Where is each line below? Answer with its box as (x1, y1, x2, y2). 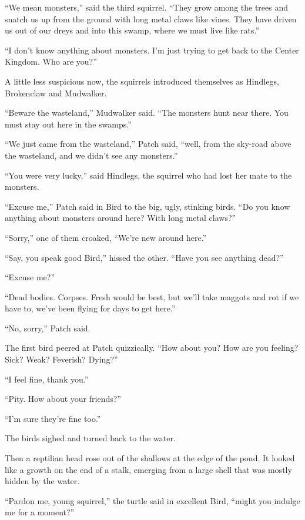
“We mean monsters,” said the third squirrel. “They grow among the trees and (5, 1, 289, 13)
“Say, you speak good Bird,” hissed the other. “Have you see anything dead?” (5, 251, 284, 263)
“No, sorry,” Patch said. (5, 321, 91, 334)
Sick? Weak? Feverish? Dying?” (5, 353, 118, 365)
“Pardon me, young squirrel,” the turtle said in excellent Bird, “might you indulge (5, 494, 300, 506)
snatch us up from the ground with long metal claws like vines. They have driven (5, 12, 297, 25)
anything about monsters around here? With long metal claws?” (5, 212, 236, 224)
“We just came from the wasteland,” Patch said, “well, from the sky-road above (5, 137, 291, 150)
